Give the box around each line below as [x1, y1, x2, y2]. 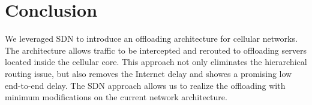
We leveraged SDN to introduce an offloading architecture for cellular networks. [5, 32, 298, 45]
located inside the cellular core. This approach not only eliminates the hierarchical [5, 55, 307, 68]
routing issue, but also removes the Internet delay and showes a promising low [5, 67, 292, 79]
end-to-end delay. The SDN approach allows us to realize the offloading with [5, 79, 286, 91]
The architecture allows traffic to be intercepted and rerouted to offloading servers [5, 44, 307, 56]
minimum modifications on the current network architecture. [5, 91, 227, 103]
